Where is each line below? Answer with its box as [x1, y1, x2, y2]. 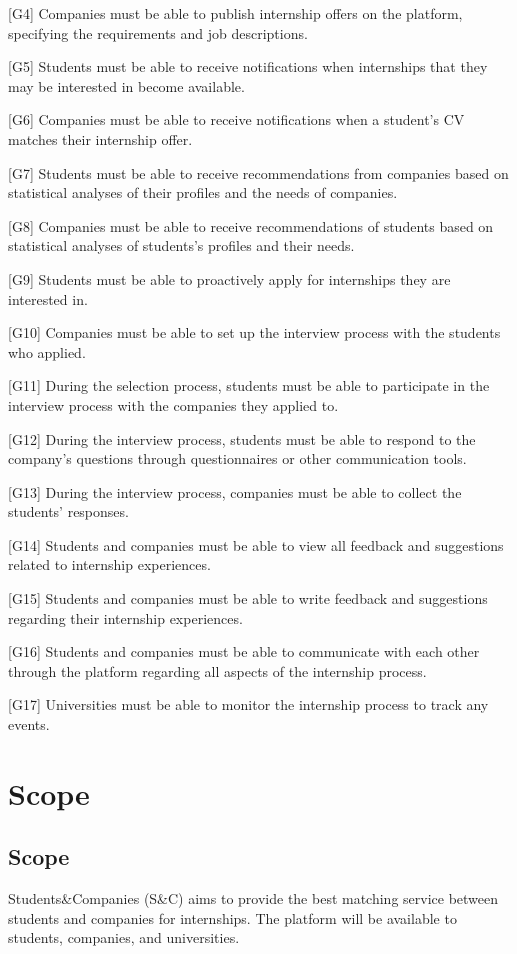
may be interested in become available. [8, 75, 245, 96]
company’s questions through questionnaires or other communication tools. [8, 448, 467, 469]
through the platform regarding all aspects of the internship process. [8, 660, 427, 681]
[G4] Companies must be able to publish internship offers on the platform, [8, 3, 463, 23]
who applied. [8, 341, 86, 362]
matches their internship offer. [8, 128, 193, 149]
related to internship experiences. [8, 554, 211, 575]
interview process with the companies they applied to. [8, 394, 339, 415]
